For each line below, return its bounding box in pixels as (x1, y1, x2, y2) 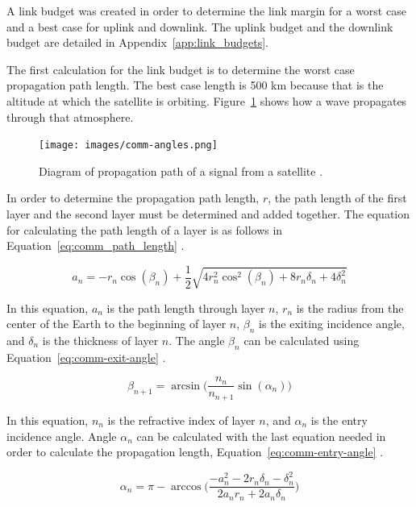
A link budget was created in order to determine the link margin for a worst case (6, 2, 406, 19)
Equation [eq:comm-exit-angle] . (6, 348, 166, 365)
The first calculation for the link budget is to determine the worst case (6, 60, 355, 77)
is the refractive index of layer (107, 411, 256, 428)
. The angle (168, 332, 225, 349)
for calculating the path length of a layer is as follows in (6, 221, 283, 238)
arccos (171, 480, 202, 492)
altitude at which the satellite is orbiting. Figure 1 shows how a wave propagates (6, 92, 407, 109)
